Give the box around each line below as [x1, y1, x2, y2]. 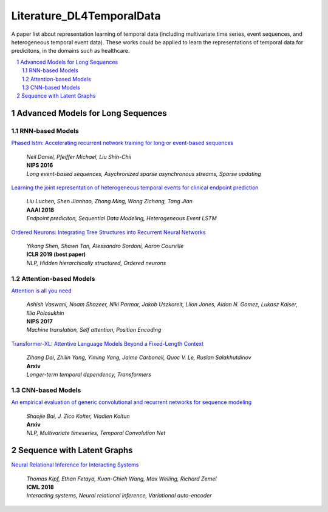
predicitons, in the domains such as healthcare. [11, 47, 130, 55]
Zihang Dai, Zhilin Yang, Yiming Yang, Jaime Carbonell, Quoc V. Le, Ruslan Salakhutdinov [26, 354, 251, 361]
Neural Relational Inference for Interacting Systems [11, 461, 139, 468]
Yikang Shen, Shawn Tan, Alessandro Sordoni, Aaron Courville [26, 242, 184, 249]
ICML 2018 [26, 483, 54, 491]
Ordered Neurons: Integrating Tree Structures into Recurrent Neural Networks [11, 228, 206, 236]
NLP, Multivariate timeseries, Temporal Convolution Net [26, 429, 166, 437]
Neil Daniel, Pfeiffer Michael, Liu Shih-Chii [26, 153, 132, 160]
